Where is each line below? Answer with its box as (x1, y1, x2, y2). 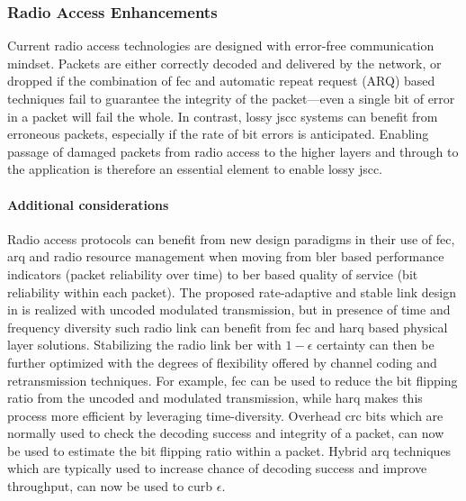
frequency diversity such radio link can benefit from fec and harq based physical (7, 317, 448, 336)
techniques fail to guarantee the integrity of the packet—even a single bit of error (7, 89, 455, 107)
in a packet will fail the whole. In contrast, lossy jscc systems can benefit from (7, 106, 438, 125)
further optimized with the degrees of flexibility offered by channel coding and (7, 352, 437, 371)
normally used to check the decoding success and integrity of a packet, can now (7, 424, 444, 442)
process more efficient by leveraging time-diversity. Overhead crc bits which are (7, 405, 444, 424)
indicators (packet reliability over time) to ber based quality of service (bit (7, 264, 418, 283)
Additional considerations (7, 195, 169, 214)
